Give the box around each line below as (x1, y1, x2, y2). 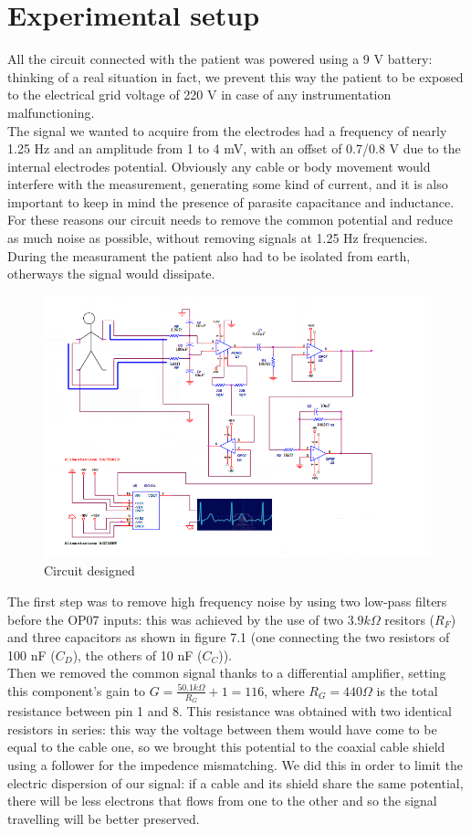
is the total (376, 681, 438, 700)
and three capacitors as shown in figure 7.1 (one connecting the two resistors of (7, 628, 450, 647)
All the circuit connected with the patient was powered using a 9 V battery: (7, 49, 433, 69)
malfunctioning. (7, 102, 95, 121)
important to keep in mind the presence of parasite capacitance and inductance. (7, 192, 455, 211)
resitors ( (384, 609, 435, 628)
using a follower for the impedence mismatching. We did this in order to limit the (7, 755, 463, 774)
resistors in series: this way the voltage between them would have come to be (7, 719, 437, 738)
